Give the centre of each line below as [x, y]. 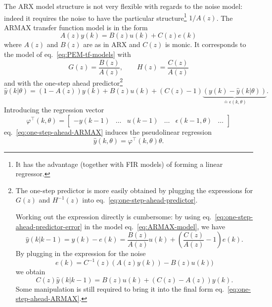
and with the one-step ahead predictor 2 [64, 82]
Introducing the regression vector [54, 110]
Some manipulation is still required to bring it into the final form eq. [120, 288]
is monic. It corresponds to [205, 44]
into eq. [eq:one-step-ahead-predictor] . [140, 200]
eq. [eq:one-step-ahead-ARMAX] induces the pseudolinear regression [108, 131]
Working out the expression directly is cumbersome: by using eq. [113, 217]
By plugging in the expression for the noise [81, 253]
